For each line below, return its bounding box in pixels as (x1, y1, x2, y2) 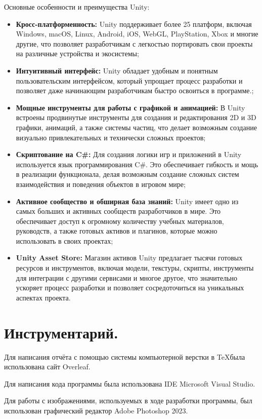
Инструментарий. (4, 322, 118, 342)
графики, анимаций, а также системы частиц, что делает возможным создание (16, 122, 257, 132)
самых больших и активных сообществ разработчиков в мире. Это (16, 206, 221, 216)
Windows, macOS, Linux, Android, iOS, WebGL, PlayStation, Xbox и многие (16, 28, 258, 39)
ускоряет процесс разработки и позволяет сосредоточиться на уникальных (16, 282, 244, 293)
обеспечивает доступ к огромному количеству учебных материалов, (16, 215, 224, 226)
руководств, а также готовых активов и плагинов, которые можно (16, 225, 217, 236)
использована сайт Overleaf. (4, 361, 91, 372)
